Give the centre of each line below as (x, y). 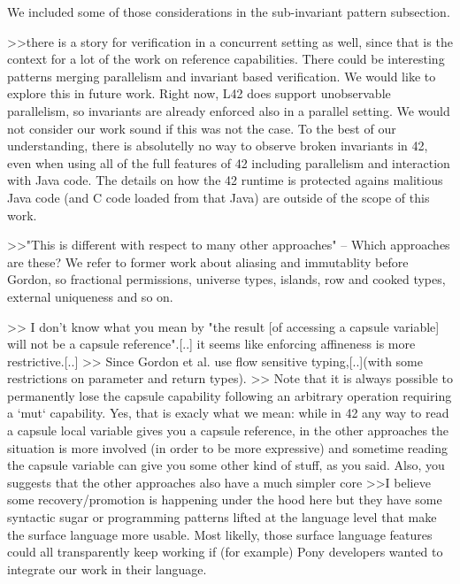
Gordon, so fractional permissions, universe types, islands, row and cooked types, (226, 279)
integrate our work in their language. (107, 569)
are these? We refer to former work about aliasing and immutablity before (208, 261)
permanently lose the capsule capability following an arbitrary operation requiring (230, 395)
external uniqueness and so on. (90, 296)
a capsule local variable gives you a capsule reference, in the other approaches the (228, 430)
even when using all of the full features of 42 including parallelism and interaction (229, 162)
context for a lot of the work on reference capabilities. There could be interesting (226, 59)
